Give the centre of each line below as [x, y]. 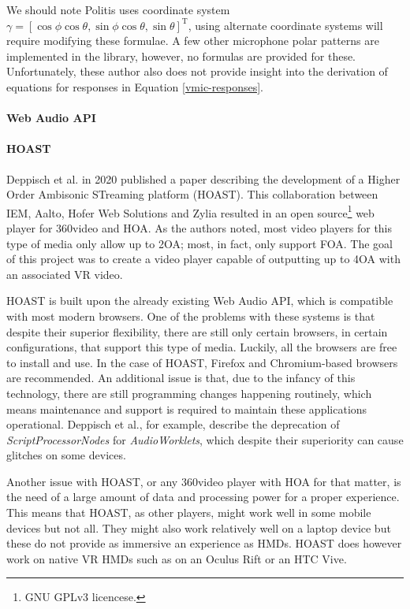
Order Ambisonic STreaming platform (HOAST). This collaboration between [192, 194]
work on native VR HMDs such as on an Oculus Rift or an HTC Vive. [177, 558]
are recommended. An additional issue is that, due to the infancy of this [181, 378]
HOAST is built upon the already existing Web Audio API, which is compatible [200, 301]
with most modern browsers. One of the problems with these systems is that [191, 316]
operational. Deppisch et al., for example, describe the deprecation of [173, 424]
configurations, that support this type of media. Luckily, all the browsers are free [202, 347]
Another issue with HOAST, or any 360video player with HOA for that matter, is [204, 481]
